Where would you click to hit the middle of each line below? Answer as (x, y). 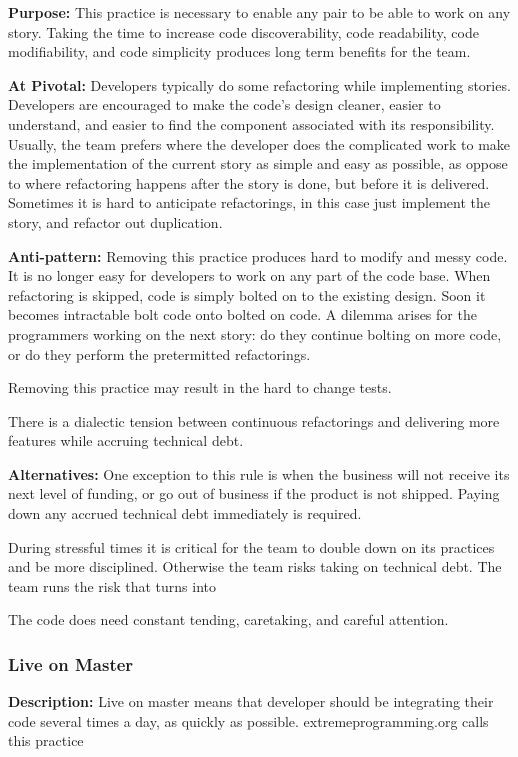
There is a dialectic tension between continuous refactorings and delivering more (254, 420)
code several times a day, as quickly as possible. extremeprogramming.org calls (248, 720)
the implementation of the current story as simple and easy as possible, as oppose (258, 163)
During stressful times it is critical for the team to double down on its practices (251, 546)
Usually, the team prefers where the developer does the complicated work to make (259, 143)
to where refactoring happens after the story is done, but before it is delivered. (249, 182)
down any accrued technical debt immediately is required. (185, 513)
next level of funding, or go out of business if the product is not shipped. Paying (254, 493)
